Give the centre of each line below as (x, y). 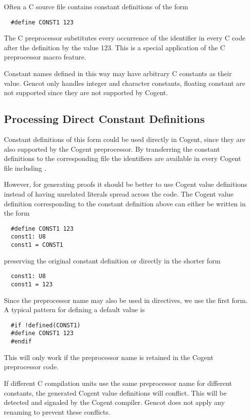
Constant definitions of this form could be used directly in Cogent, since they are (125, 139)
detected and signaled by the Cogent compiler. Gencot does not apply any (115, 402)
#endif (21, 342)
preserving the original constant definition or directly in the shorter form (112, 260)
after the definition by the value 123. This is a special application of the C (115, 47)
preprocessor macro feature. (45, 57)
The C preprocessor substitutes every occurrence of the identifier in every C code (125, 38)
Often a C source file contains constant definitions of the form (96, 6)
